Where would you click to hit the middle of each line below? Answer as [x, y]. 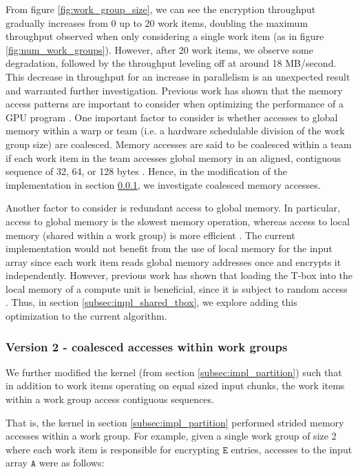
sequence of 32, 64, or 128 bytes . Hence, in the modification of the [146, 171]
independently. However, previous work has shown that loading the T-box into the [179, 275]
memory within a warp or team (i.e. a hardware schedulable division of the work [175, 131]
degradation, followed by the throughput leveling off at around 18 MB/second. [171, 63]
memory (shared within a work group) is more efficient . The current [150, 235]
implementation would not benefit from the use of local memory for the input [169, 248]
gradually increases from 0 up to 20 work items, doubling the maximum [157, 22]
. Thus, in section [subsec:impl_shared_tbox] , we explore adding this [151, 302]
